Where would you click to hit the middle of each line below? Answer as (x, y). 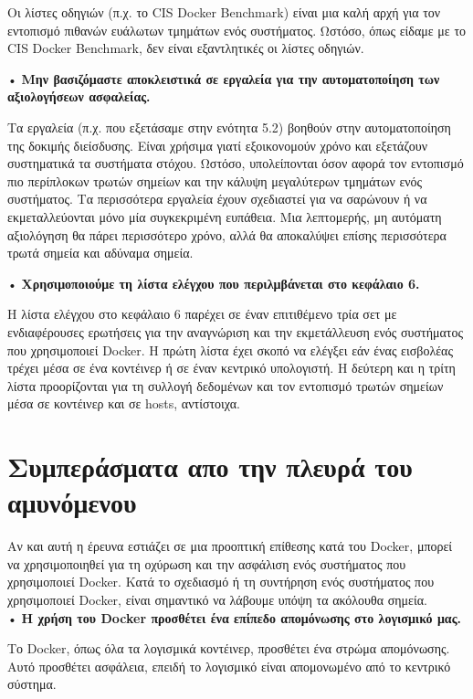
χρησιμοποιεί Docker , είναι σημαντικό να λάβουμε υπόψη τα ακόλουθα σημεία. (217, 599)
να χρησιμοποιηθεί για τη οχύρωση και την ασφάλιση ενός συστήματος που (207, 563)
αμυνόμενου (72, 502)
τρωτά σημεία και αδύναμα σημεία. (100, 253)
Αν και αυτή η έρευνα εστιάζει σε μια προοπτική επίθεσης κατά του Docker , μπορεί (230, 546)
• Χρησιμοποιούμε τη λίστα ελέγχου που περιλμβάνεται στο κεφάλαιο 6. (214, 283)
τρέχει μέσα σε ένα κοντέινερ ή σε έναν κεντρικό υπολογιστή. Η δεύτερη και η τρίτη (231, 368)
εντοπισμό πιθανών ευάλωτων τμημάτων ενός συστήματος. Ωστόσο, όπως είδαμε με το (237, 30)
